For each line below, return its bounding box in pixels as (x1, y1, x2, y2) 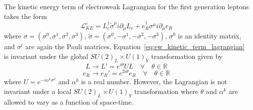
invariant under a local (4, 86, 72, 96)
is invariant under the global (4, 51, 89, 61)
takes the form (4, 11, 47, 21)
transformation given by (151, 51, 223, 61)
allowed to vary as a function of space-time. (4, 96, 134, 107)
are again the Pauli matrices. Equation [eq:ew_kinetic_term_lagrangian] (25, 41, 245, 52)
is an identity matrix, (178, 31, 241, 41)
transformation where (134, 86, 199, 96)
